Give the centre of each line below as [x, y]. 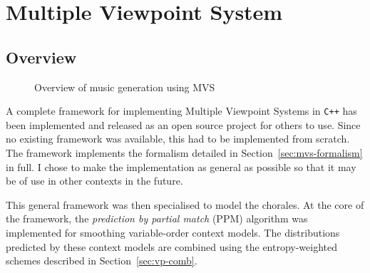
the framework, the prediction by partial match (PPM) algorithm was [157, 218]
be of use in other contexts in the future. [94, 181]
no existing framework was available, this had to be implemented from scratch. [178, 139]
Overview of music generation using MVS [125, 87]
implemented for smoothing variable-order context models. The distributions [173, 232]
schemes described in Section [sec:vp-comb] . [102, 261]
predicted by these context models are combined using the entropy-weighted [172, 246]
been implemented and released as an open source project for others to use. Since [183, 124]
